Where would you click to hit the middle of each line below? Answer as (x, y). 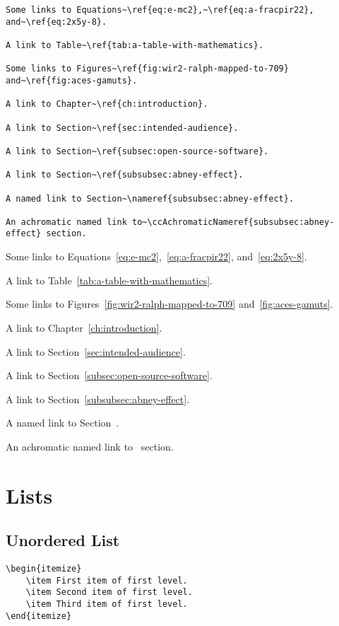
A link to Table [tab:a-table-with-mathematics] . (109, 280)
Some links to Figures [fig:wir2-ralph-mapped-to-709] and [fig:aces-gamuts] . (169, 304)
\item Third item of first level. (107, 604)
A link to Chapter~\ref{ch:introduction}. (107, 104)
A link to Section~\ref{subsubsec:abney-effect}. (125, 175)
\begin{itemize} (44, 569)
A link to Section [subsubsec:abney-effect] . (98, 399)
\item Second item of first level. (109, 592)
